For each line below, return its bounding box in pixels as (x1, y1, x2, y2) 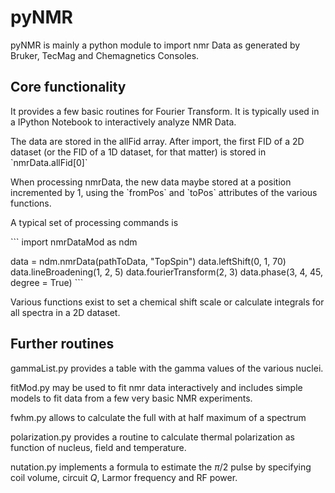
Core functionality (10, 79, 127, 96)
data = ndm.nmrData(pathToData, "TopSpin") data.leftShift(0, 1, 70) (10, 255, 287, 267)
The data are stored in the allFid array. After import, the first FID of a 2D (10, 135, 305, 147)
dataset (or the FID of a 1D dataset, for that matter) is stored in (10, 146, 267, 158)
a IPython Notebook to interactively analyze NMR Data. (10, 116, 237, 128)
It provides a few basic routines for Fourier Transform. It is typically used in (10, 105, 320, 117)
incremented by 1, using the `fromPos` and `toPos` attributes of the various (10, 186, 318, 198)
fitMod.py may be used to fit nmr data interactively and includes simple (10, 381, 303, 393)
